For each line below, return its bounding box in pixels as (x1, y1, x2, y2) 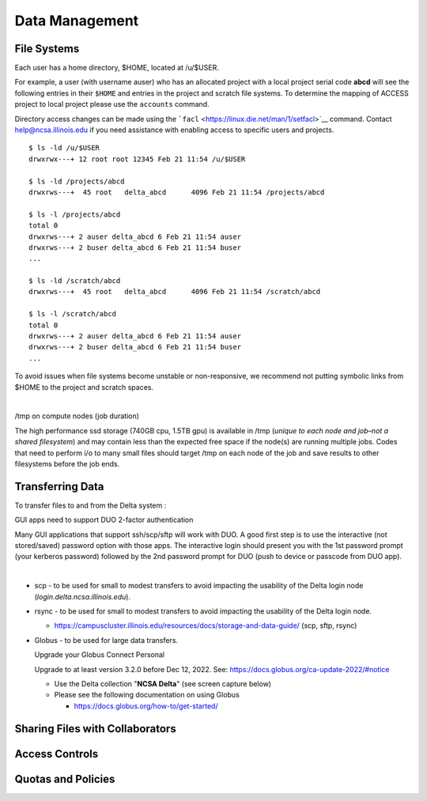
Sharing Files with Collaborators (14, 722, 177, 735)
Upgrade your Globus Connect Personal (34, 650, 165, 659)
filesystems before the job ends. (14, 459, 120, 468)
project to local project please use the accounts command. (14, 100, 210, 109)
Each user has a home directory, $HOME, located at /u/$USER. (14, 63, 219, 73)
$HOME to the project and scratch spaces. (14, 382, 154, 391)
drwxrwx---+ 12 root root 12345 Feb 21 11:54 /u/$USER (28, 154, 246, 164)
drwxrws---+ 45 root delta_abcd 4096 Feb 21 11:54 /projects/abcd (28, 187, 325, 197)
